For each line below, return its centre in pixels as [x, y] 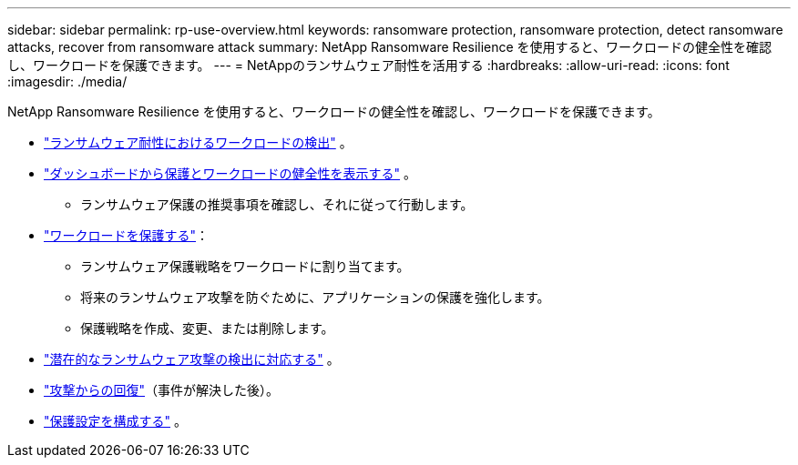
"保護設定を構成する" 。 [115, 421]
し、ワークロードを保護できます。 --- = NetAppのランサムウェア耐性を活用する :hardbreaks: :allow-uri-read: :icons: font [368, 65]
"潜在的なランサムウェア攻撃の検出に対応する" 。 [192, 359]
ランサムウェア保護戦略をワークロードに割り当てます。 [245, 266]
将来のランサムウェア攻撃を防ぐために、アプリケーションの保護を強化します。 [315, 297]
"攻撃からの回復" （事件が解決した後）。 [162, 390]
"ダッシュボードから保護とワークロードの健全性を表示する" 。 [230, 173]
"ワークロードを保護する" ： [127, 235]
